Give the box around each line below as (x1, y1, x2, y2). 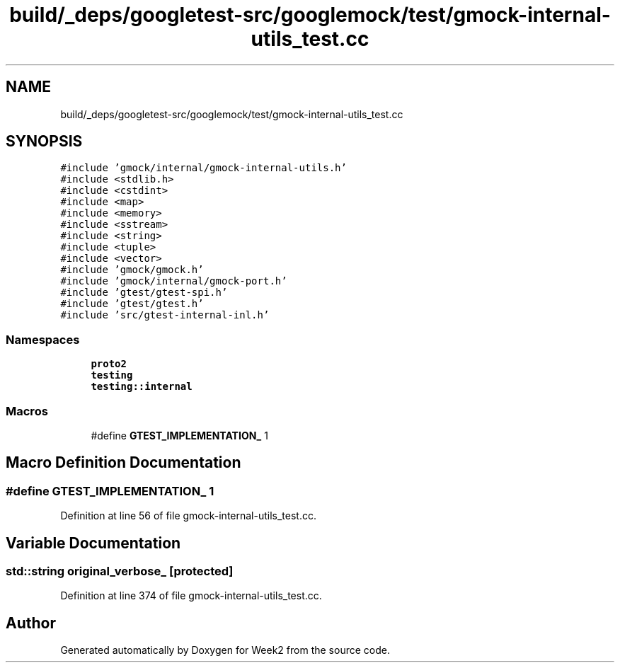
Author (6, 614, 56, 632)
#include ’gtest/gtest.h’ (60, 298, 204, 310)
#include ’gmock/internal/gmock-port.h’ (60, 275, 287, 287)
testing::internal (91, 381, 193, 393)
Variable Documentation (6, 534, 181, 552)
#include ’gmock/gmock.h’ (60, 264, 204, 276)
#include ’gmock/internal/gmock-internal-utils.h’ (60, 162, 347, 174)
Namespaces (6, 332, 80, 347)
